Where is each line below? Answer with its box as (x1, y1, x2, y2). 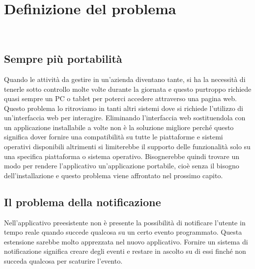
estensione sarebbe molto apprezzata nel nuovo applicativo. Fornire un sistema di (4, 236, 248, 246)
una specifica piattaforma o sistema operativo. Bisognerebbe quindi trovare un (4, 151, 240, 161)
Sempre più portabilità (4, 51, 122, 66)
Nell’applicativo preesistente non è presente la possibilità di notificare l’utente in (4, 217, 246, 227)
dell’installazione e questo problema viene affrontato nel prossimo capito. (4, 170, 223, 180)
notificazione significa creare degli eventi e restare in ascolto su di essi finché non (4, 246, 246, 256)
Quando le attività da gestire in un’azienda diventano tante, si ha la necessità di (4, 74, 246, 84)
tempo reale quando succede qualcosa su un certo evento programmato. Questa (4, 227, 242, 237)
